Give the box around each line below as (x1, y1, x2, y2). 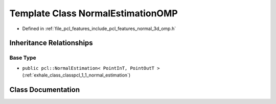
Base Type (9, 54, 36, 61)
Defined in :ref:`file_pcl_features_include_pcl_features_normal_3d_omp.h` (22, 25, 176, 32)
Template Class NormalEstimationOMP (9, 8, 178, 19)
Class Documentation (9, 85, 80, 94)
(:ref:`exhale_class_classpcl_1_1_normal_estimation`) (22, 72, 131, 79)
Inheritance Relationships (9, 39, 93, 47)
